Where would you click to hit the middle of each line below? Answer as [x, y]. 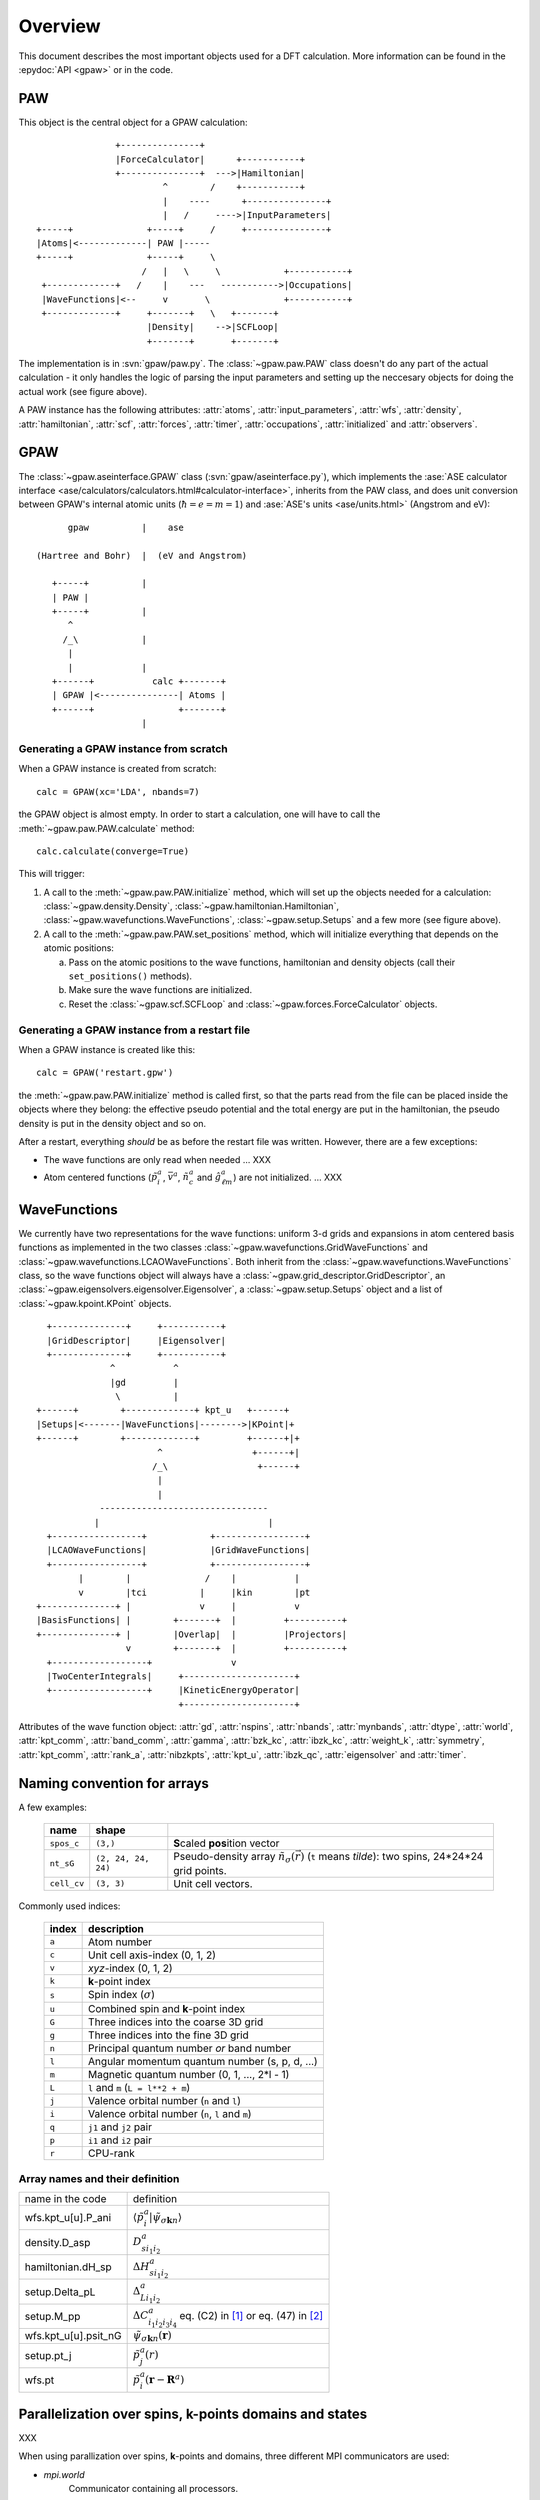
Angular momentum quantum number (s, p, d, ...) [203, 2062]
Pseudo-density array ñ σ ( [234, 1857]
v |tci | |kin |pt [194, 1592]
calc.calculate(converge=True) [113, 851]
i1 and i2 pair [120, 2140]
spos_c [64, 1843]
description [116, 1928]
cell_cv [67, 1883]
